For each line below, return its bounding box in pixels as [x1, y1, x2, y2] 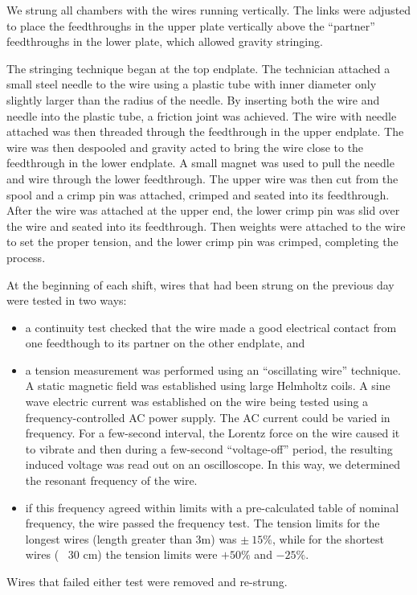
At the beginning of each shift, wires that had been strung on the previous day [6, 276, 395, 293]
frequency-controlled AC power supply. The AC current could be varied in [25, 408, 390, 425]
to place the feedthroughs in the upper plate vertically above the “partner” [6, 17, 375, 34]
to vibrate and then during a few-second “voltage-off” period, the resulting [25, 440, 393, 457]
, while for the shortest [272, 530, 385, 547]
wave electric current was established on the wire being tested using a [25, 393, 369, 410]
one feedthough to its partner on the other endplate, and [25, 334, 305, 351]
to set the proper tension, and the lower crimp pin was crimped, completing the [6, 233, 399, 250]
